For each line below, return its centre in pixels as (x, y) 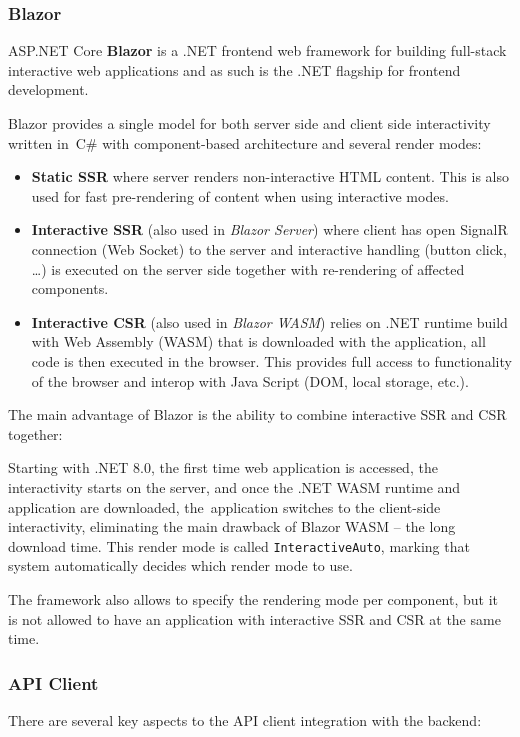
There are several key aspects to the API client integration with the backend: (245, 719)
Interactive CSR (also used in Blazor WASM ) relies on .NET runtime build (269, 321)
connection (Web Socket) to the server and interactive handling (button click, (269, 248)
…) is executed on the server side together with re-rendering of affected (248, 268)
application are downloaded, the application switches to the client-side (224, 506)
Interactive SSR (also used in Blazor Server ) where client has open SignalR (269, 229)
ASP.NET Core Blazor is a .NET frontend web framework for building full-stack (257, 50)
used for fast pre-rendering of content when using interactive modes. (240, 195)
